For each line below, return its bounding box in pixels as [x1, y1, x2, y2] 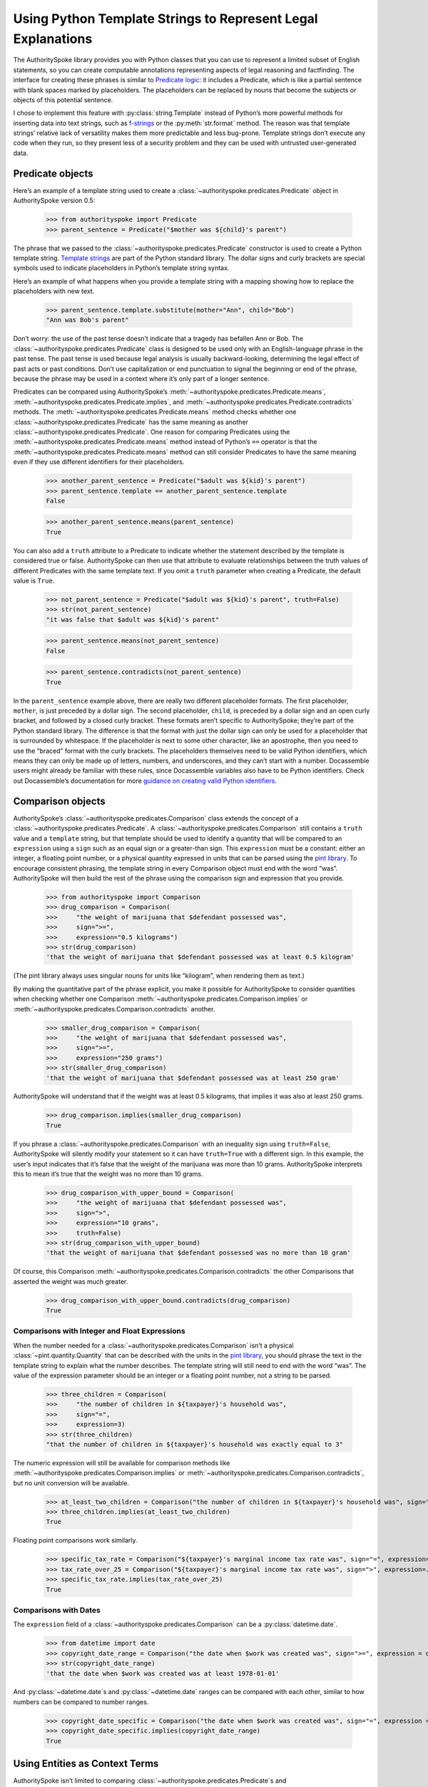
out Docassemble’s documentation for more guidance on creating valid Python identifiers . [13, 776, 277, 785]
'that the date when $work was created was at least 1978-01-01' [46, 1669, 280, 1678]
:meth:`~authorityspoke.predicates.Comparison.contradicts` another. [13, 1004, 215, 1013]
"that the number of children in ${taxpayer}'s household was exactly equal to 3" [46, 1440, 344, 1448]
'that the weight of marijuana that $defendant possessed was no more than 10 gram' [46, 1249, 351, 1257]
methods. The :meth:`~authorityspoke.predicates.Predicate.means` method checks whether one [13, 407, 297, 416]
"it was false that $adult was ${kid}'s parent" [46, 615, 220, 623]
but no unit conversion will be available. [13, 1478, 130, 1487]
